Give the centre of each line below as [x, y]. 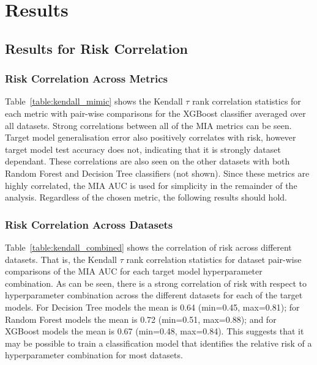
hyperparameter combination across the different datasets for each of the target [154, 295]
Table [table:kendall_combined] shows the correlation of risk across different [148, 247]
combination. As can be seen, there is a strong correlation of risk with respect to [156, 283]
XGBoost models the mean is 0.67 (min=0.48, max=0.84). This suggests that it [155, 331]
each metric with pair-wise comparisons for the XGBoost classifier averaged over [155, 113]
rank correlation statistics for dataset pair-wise [214, 259]
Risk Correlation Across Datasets [89, 224]
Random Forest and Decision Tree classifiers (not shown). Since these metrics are [157, 173]
